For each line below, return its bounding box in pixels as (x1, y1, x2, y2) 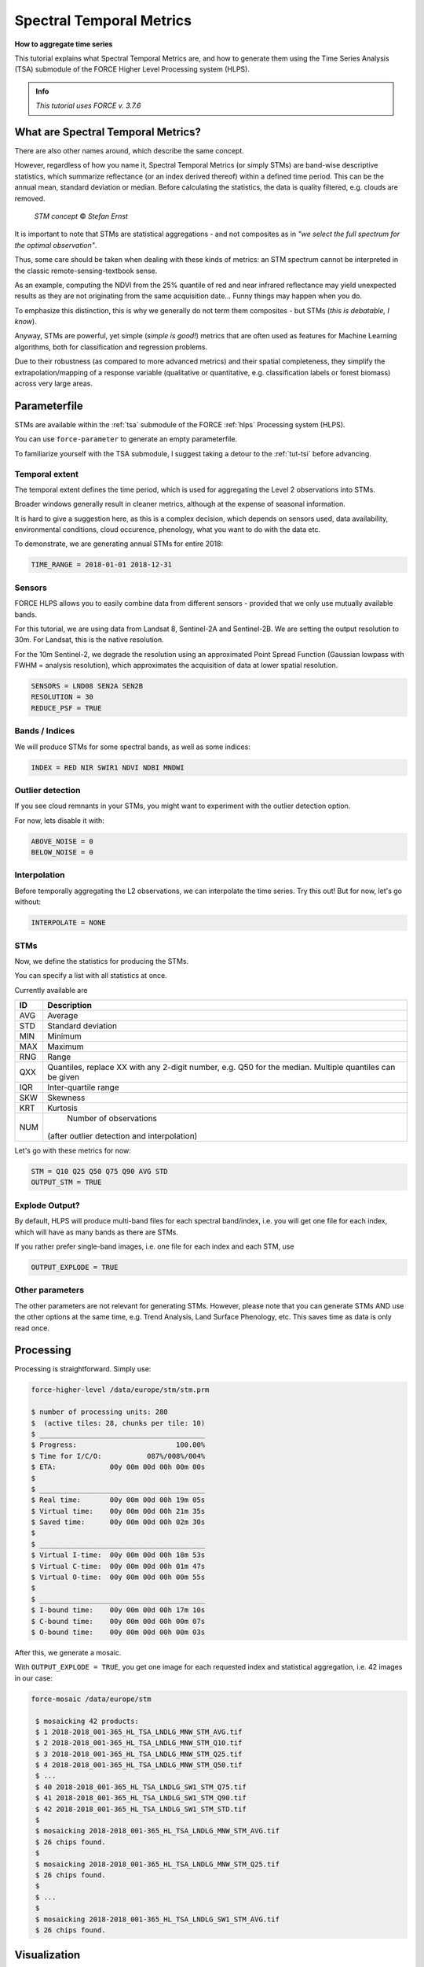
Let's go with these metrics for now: (14, 1146, 131, 1156)
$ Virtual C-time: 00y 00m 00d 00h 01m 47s (31, 1562, 206, 1570)
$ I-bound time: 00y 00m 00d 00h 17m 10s (31, 1606, 206, 1615)
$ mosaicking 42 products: (35, 1716, 139, 1725)
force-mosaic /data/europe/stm (31, 1694, 152, 1703)
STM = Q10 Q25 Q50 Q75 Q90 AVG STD (31, 1167, 168, 1176)
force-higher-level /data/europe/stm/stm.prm (31, 1386, 210, 1394)
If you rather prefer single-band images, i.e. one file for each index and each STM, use (14, 1242, 294, 1251)
